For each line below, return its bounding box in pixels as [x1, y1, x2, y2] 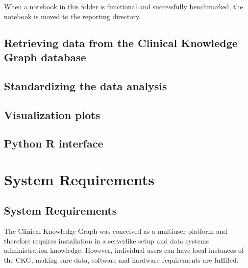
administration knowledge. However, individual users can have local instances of [4, 245, 244, 255]
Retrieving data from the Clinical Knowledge [4, 35, 238, 50]
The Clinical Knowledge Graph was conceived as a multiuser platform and [4, 226, 227, 236]
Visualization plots [4, 107, 100, 122]
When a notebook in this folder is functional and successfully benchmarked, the [4, 1, 243, 11]
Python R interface [4, 136, 103, 151]
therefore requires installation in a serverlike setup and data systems [4, 235, 209, 245]
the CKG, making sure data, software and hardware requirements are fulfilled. [4, 255, 239, 265]
